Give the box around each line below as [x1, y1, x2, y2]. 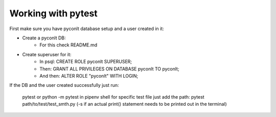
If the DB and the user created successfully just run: [9, 82, 120, 88]
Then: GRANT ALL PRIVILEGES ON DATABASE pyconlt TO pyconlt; [39, 65, 179, 72]
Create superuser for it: [22, 51, 72, 57]
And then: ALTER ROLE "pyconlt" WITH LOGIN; [39, 73, 139, 79]
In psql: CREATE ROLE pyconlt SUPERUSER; [39, 59, 132, 65]
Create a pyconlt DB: [22, 35, 66, 41]
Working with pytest [9, 8, 98, 19]
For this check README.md [39, 42, 98, 48]
